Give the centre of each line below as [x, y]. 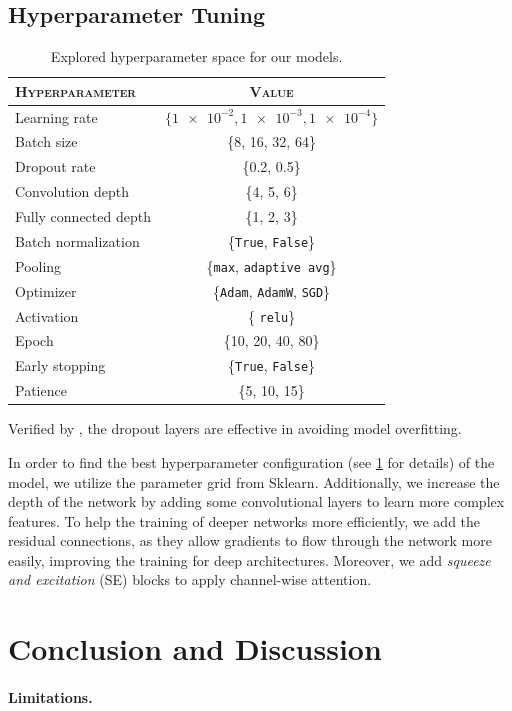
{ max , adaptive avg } [271, 265]
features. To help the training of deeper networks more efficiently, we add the [244, 520]
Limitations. [50, 697]
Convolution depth [72, 191]
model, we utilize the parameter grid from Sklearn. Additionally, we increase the [254, 481]
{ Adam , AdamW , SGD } [272, 290]
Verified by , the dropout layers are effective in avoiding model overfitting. [235, 428]
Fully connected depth [83, 216]
